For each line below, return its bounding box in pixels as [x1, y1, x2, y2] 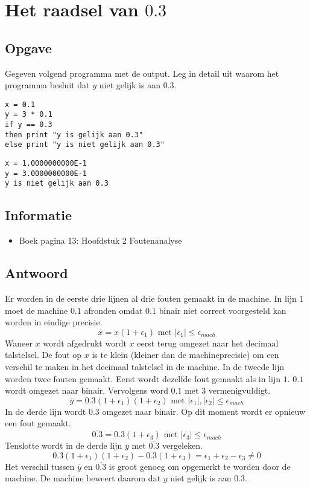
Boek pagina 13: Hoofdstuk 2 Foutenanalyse [19, 234, 182, 247]
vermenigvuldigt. [208, 384, 271, 397]
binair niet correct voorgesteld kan [159, 304, 286, 316]
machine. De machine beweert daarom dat [5, 472, 161, 484]
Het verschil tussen [5, 460, 75, 472]
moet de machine [5, 304, 68, 316]
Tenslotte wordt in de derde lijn [5, 439, 122, 452]
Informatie [5, 206, 72, 224]
